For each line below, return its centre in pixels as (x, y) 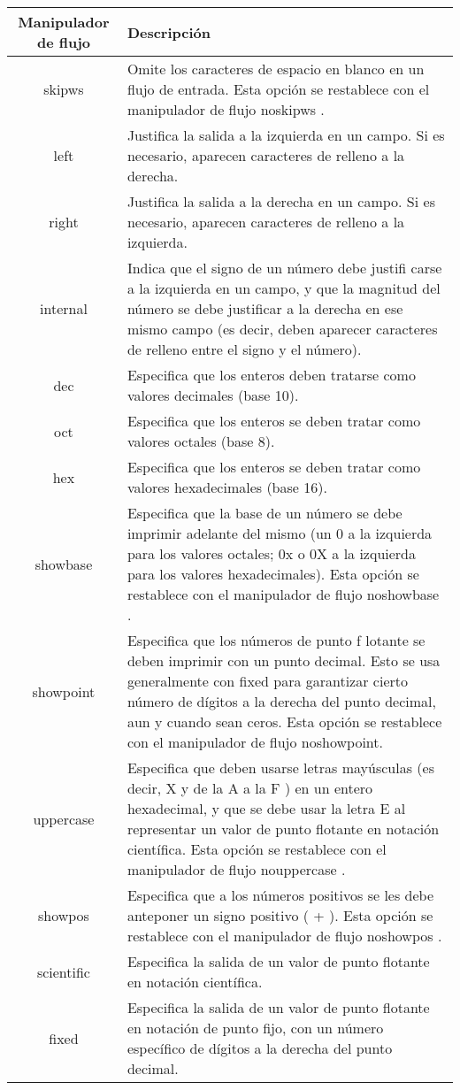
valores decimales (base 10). (213, 395)
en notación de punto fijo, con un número (255, 1028)
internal (64, 308)
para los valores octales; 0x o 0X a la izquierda (272, 553)
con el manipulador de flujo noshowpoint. (255, 742)
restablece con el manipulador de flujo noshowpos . (284, 936)
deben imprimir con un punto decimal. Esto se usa (284, 660)
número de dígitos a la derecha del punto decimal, (281, 701)
